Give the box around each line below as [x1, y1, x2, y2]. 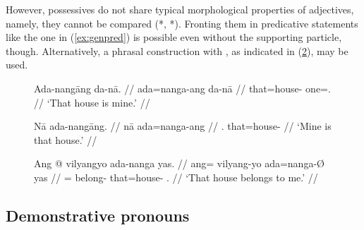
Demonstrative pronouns [6, 204, 190, 226]
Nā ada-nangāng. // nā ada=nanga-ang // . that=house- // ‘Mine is [34, 119, 332, 133]
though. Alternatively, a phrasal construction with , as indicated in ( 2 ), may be [6, 43, 348, 58]
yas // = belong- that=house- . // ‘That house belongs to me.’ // [34, 169, 318, 184]
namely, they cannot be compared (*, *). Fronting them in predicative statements [6, 16, 358, 30]
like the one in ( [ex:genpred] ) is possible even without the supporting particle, [6, 30, 342, 44]
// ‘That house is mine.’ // [34, 95, 150, 109]
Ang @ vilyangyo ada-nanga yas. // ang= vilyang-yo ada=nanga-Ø [34, 156, 324, 171]
